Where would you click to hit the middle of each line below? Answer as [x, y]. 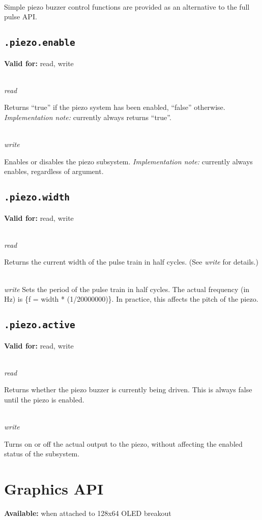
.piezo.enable [40, 43]
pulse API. [21, 17]
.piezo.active [40, 325]
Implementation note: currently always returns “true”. [88, 117]
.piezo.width [37, 197]
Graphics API [54, 489]
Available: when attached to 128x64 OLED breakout [88, 513]
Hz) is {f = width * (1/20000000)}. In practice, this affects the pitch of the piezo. [131, 299]
